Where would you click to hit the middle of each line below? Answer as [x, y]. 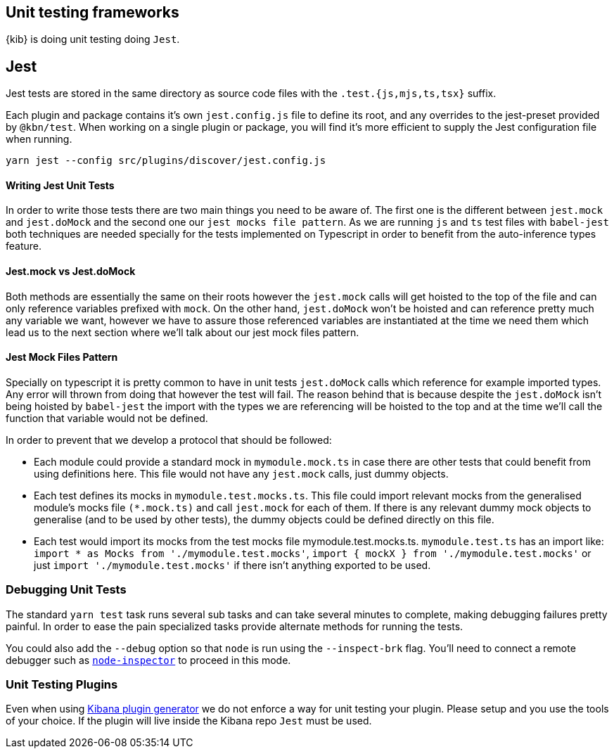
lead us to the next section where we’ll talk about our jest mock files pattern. [183, 332]
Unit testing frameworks [92, 12]
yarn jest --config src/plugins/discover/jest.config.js [166, 161]
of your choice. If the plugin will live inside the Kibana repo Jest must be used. [189, 721]
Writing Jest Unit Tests [60, 185]
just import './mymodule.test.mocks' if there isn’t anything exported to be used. [232, 565]
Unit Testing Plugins [62, 685]
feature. [24, 246]
